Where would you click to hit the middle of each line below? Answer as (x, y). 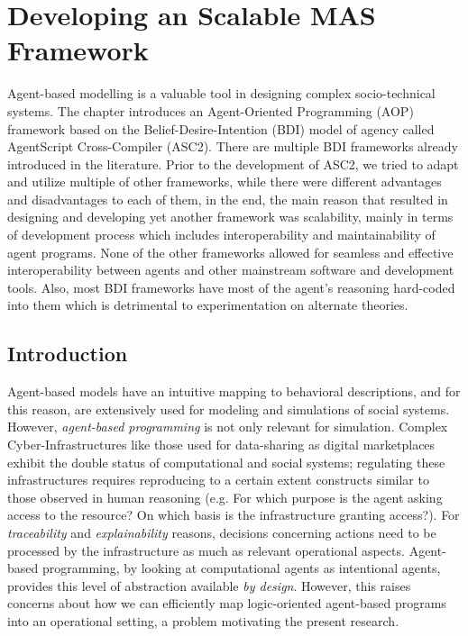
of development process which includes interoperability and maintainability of (221, 235)
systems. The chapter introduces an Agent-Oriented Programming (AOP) (211, 110)
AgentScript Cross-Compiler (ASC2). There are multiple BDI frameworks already (233, 146)
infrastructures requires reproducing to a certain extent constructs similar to (218, 480)
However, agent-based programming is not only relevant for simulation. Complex (228, 427)
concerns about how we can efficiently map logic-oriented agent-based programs (227, 603)
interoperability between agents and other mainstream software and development (231, 270)
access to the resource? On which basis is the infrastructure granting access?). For (234, 515)
